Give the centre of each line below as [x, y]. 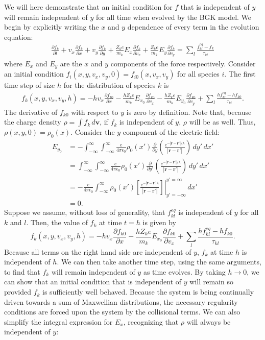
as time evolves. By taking [184, 271]
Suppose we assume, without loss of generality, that [85, 212]
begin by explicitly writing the [52, 27]
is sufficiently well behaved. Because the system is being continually [148, 292]
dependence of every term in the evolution [193, 27]
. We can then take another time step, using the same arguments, [159, 262]
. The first [240, 74]
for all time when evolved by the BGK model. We [174, 17]
